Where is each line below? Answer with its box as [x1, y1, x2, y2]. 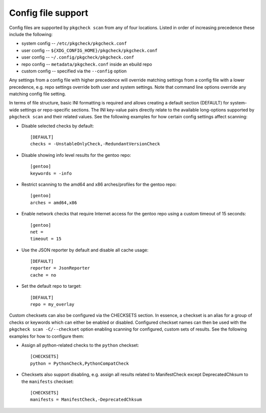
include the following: [9, 31, 53, 37]
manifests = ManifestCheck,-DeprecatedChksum [30, 397, 142, 403]
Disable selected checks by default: [21, 123, 94, 129]
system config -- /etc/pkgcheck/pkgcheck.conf [21, 40, 127, 46]
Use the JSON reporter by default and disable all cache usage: [21, 247, 149, 253]
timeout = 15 [30, 236, 62, 241]
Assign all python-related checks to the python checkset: [21, 343, 139, 348]
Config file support [9, 7, 89, 18]
